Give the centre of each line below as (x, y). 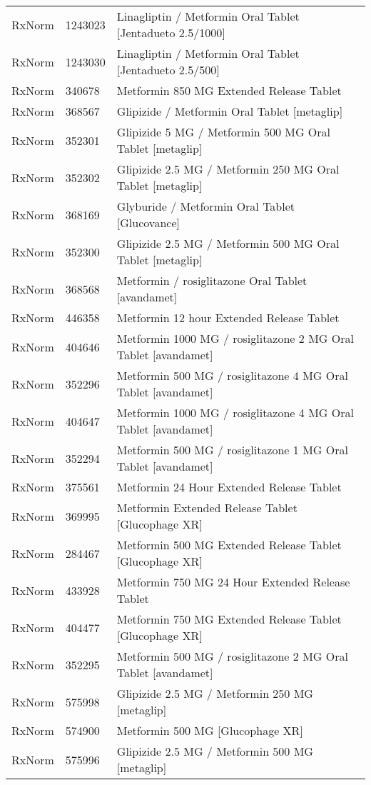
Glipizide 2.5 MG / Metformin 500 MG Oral (228, 243)
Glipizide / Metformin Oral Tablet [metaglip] (230, 111)
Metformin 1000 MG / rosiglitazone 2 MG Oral (235, 338)
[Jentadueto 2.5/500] (168, 70)
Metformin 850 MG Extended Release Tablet (229, 90)
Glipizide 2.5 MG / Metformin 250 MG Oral (228, 169)
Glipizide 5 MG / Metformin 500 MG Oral (223, 132)
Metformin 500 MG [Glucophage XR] (210, 730)
